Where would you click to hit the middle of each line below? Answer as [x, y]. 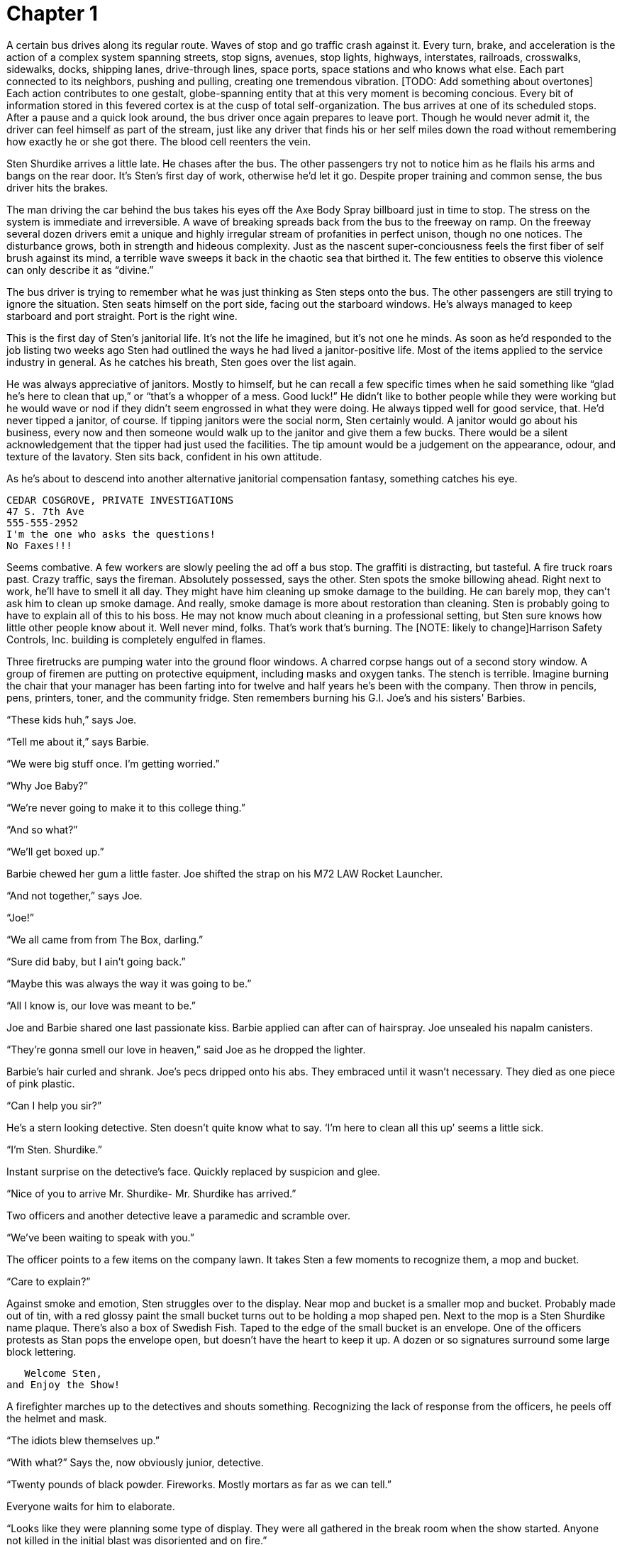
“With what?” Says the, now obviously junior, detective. [135, 1462]
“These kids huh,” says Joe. [72, 719]
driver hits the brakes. [57, 187]
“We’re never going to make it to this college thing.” [126, 807]
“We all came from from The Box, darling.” [105, 939]
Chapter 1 [52, 13]
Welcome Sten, [63, 1373]
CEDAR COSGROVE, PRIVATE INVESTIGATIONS [120, 500]
